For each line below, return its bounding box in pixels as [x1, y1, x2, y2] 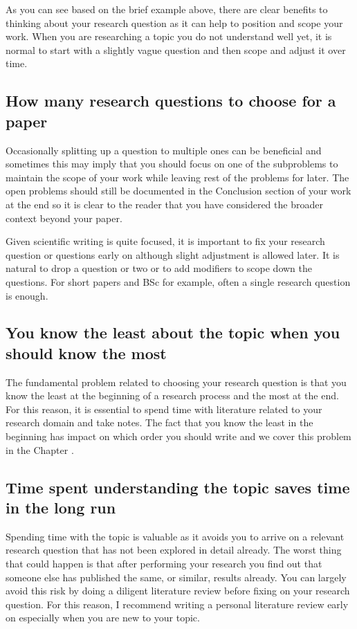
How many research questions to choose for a [6, 90, 336, 111]
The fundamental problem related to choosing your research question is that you [6, 374, 347, 389]
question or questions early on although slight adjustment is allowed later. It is [6, 247, 340, 262]
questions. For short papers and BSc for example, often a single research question [6, 274, 351, 289]
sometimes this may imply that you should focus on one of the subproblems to [6, 156, 338, 171]
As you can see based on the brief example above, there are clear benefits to [6, 2, 328, 16]
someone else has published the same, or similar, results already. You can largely [6, 569, 347, 584]
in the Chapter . [6, 442, 74, 457]
